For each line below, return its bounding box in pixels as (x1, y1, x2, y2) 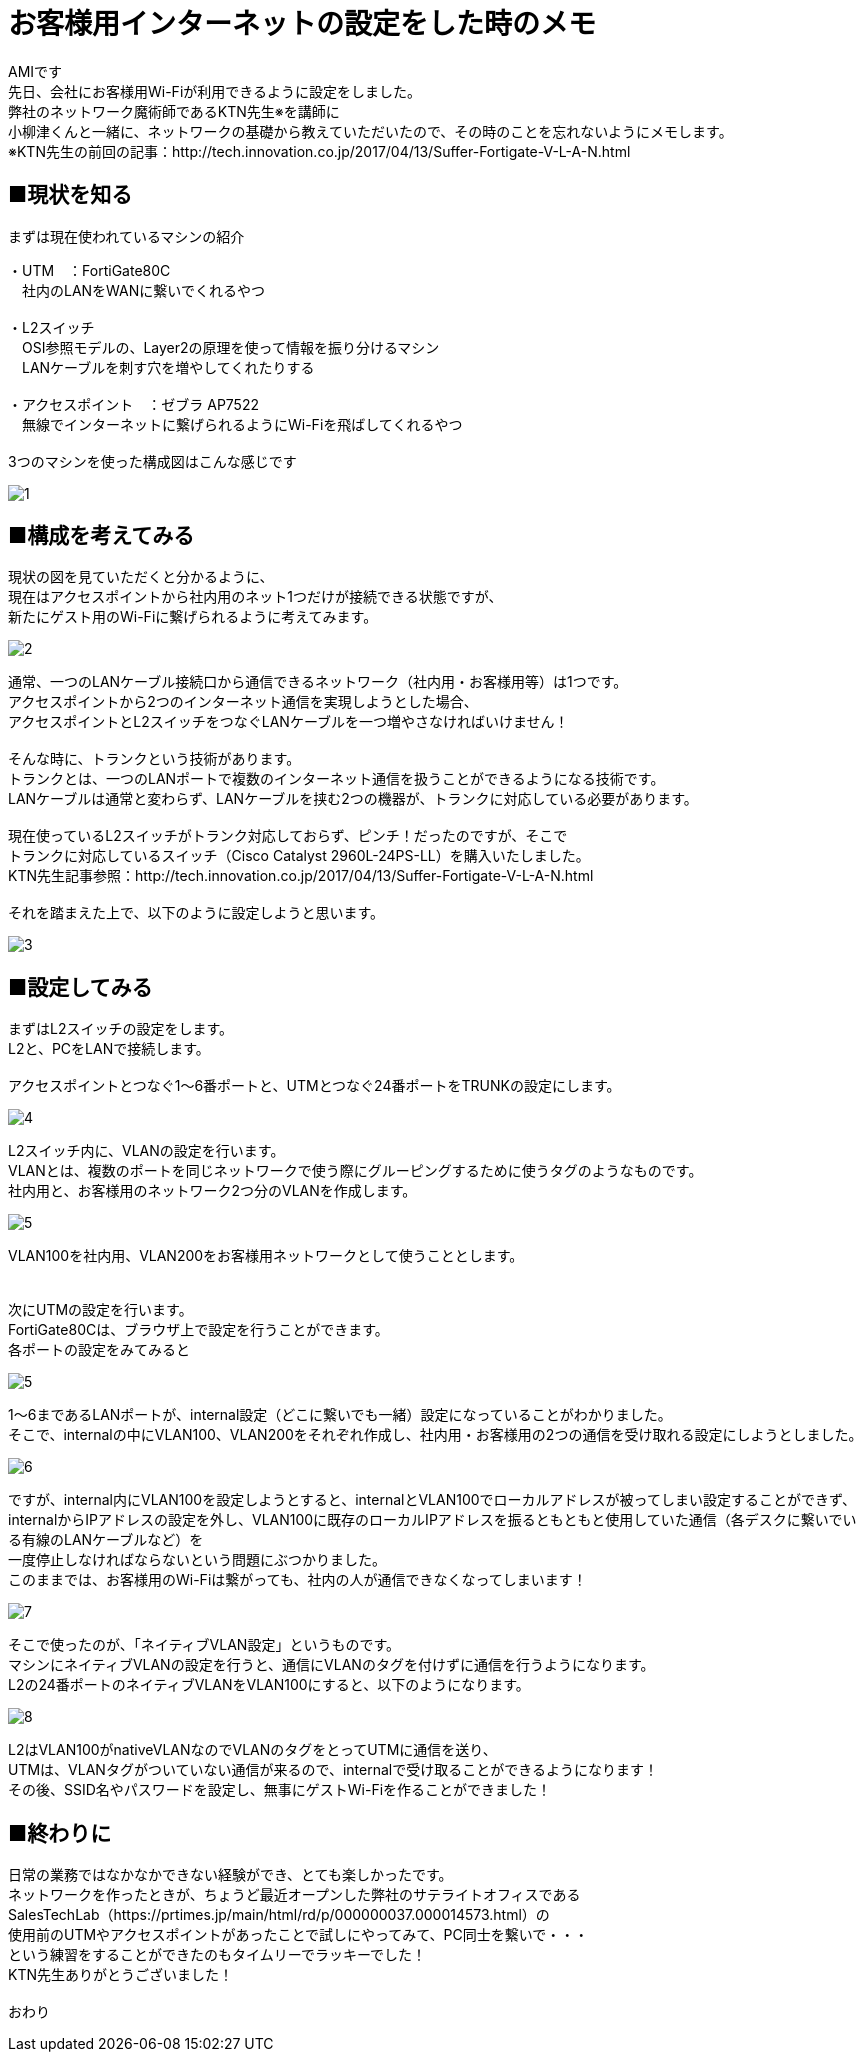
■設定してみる (8, 974, 153, 1000)
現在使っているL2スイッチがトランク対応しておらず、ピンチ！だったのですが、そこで (8, 827, 568, 845)
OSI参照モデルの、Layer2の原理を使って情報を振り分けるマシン (21, 338, 440, 356)
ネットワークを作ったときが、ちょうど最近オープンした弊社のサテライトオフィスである (8, 1886, 581, 1904)
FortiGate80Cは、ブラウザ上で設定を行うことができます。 (8, 1321, 389, 1339)
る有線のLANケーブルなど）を (8, 1531, 204, 1549)
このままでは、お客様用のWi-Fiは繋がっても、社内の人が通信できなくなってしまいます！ (8, 1571, 587, 1589)
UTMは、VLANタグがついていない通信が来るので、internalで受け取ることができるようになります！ (8, 1761, 658, 1779)
